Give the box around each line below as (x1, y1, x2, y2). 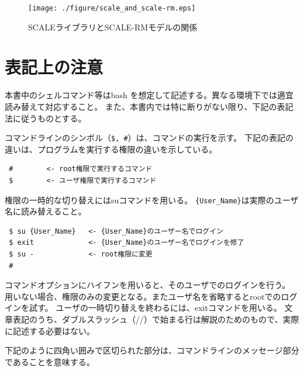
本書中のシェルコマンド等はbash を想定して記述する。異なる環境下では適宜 (5, 89, 294, 101)
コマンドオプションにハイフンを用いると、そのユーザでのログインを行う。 (5, 279, 291, 291)
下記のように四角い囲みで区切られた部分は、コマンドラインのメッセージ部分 (5, 344, 299, 356)
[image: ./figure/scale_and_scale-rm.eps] (28, 4, 196, 12)
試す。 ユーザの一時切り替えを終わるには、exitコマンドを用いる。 (29, 301, 282, 314)
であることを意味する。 (5, 355, 95, 367)
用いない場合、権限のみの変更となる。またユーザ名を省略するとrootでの (5, 290, 281, 302)
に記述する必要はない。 (5, 324, 95, 337)
